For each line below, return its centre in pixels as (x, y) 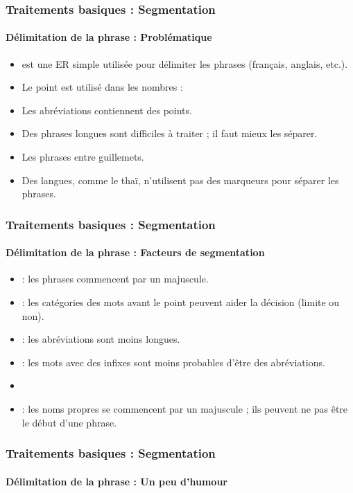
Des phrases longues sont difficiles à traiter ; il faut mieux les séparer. (170, 133)
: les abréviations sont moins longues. (101, 339)
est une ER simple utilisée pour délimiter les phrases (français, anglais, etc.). (185, 63)
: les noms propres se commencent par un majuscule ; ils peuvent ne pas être (185, 409)
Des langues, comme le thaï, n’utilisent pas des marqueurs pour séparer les (180, 180)
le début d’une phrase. (69, 422)
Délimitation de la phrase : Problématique (109, 37)
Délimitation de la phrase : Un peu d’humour (117, 481)
